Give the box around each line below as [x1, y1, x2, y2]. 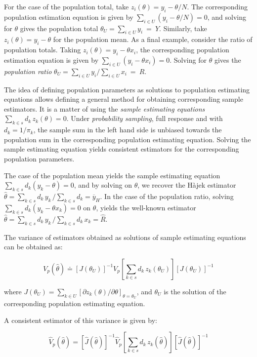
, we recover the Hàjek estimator [137, 180, 236, 190]
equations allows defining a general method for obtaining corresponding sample [4, 94, 243, 104]
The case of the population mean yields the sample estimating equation [4, 170, 220, 180]
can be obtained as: [4, 241, 63, 252]
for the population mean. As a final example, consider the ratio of [53, 34, 253, 44]
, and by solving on [74, 180, 132, 190]
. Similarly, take [159, 23, 207, 33]
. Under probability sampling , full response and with [66, 113, 223, 123]
